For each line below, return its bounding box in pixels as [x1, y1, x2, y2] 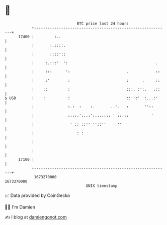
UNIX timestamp [86, 183, 118, 188]
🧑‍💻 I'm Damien [5, 204, 36, 210]
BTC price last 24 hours [76, 21, 129, 26]
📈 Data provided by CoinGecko [5, 192, 70, 198]
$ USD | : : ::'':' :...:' [5, 95, 158, 101]
